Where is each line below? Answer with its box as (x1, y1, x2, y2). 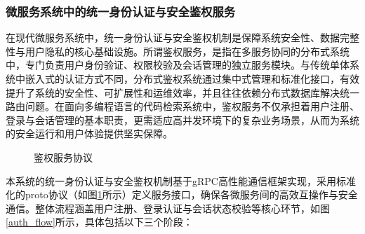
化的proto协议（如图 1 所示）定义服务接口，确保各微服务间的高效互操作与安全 (6, 187, 358, 202)
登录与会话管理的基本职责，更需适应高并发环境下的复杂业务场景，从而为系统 (6, 112, 359, 127)
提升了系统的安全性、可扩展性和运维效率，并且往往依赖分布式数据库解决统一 (6, 85, 359, 99)
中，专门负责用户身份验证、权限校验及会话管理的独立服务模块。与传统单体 (6, 57, 350, 72)
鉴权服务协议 (34, 149, 93, 164)
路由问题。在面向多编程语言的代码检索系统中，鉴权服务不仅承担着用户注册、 (6, 99, 359, 113)
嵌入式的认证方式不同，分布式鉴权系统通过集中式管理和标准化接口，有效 (25, 71, 359, 85)
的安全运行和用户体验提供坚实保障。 (6, 126, 173, 141)
